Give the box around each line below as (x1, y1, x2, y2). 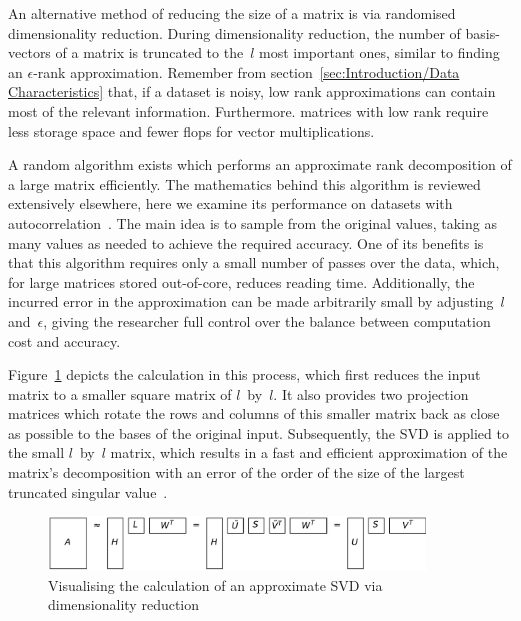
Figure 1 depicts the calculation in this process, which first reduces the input (8, 364, 481, 385)
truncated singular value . (8, 481, 168, 502)
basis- (465, 22, 500, 43)
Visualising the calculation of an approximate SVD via (48, 574, 383, 595)
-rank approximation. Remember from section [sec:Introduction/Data (33, 61, 460, 82)
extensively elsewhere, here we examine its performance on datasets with (8, 193, 453, 214)
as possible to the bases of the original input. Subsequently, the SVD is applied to (8, 422, 509, 443)
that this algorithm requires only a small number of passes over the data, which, (8, 252, 500, 273)
